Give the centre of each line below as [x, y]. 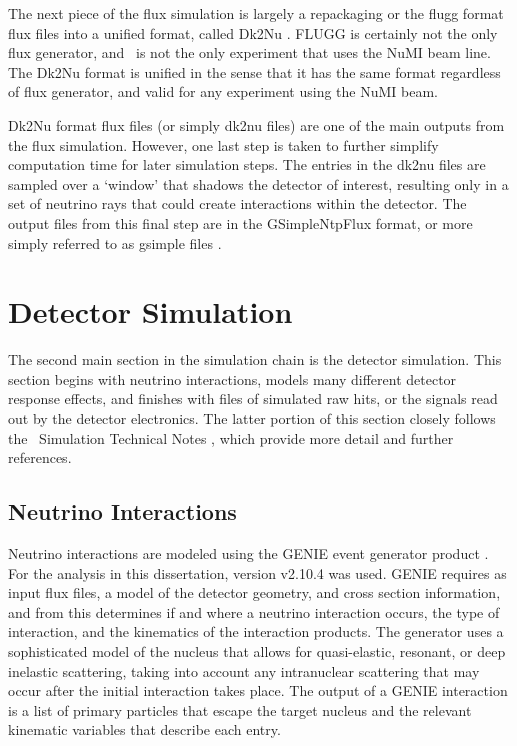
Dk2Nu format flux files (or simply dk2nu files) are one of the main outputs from [256, 124]
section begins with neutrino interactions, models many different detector [232, 378]
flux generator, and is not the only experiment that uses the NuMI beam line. [249, 52]
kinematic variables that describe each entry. [144, 729]
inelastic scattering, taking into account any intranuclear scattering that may [244, 670]
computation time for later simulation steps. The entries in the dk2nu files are [247, 164]
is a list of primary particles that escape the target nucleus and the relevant [240, 709]
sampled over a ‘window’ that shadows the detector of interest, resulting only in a [258, 183]
